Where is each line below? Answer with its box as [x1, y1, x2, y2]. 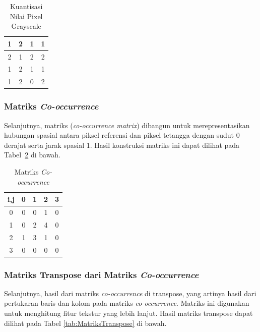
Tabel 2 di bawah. [4, 149, 61, 160]
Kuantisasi [10, 1, 43, 11]
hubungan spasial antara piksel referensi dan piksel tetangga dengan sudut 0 [4, 130, 240, 140]
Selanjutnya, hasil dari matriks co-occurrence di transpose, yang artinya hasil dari [4, 288, 256, 298]
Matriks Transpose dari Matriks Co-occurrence [4, 268, 199, 281]
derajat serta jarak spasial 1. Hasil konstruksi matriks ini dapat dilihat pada [4, 139, 240, 150]
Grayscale [11, 21, 41, 31]
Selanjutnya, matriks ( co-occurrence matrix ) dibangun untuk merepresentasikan [4, 120, 250, 130]
